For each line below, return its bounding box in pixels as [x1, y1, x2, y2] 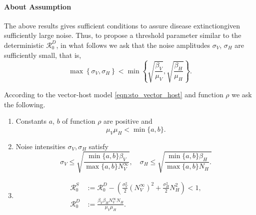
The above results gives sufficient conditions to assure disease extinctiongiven [4, 20, 240, 30]
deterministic [4, 39, 44, 50]
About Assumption [4, 1, 71, 11]
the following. [4, 99, 45, 109]
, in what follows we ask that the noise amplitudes [56, 39, 210, 50]
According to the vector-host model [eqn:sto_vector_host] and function [4, 89, 223, 99]
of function [62, 116, 95, 126]
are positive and [103, 116, 152, 126]
